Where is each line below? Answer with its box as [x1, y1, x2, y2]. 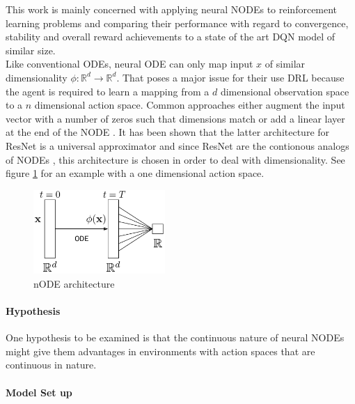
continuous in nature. [6, 357, 97, 372]
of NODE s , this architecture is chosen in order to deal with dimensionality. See [6, 152, 345, 166]
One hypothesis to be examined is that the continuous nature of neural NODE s [6, 330, 345, 345]
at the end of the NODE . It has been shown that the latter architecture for [6, 125, 330, 139]
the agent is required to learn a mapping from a [6, 84, 210, 98]
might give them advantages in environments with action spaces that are [6, 343, 315, 358]
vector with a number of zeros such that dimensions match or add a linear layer [6, 111, 345, 125]
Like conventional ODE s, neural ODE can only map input [6, 56, 253, 71]
